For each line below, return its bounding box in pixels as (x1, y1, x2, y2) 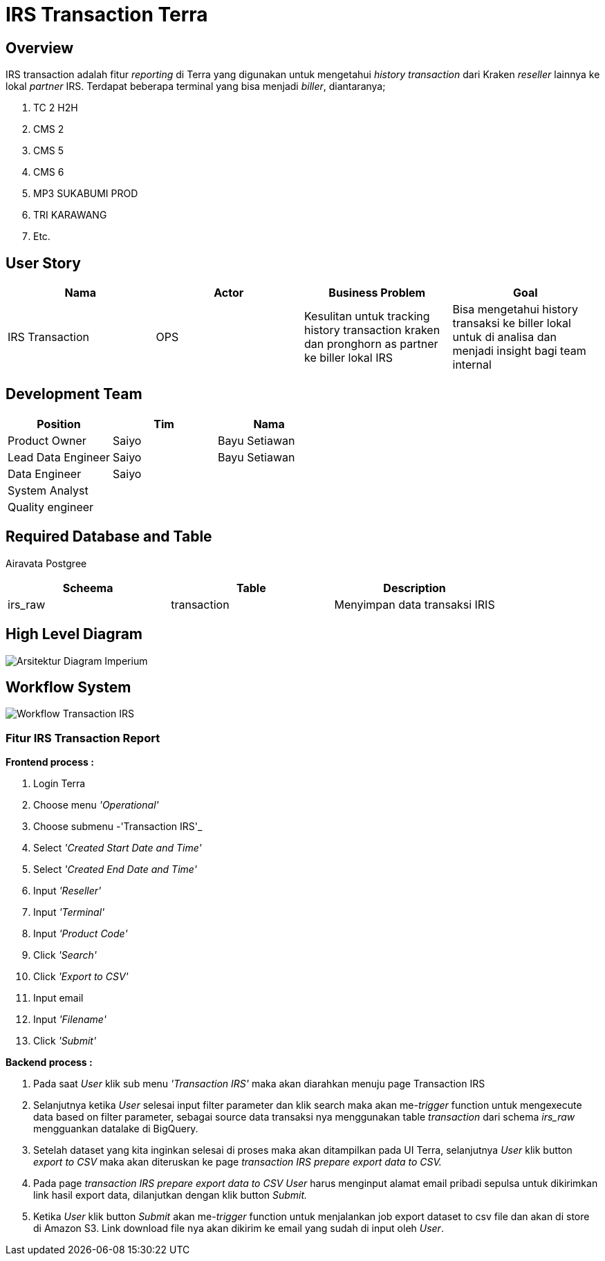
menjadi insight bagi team (452, 344, 586, 358)
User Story (6, 254, 81, 272)
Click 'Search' (33, 949, 97, 961)
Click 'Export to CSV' (33, 970, 129, 983)
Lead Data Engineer (8, 450, 111, 464)
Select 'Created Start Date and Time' (33, 842, 202, 854)
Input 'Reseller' (33, 885, 102, 897)
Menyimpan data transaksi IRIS (334, 597, 495, 611)
